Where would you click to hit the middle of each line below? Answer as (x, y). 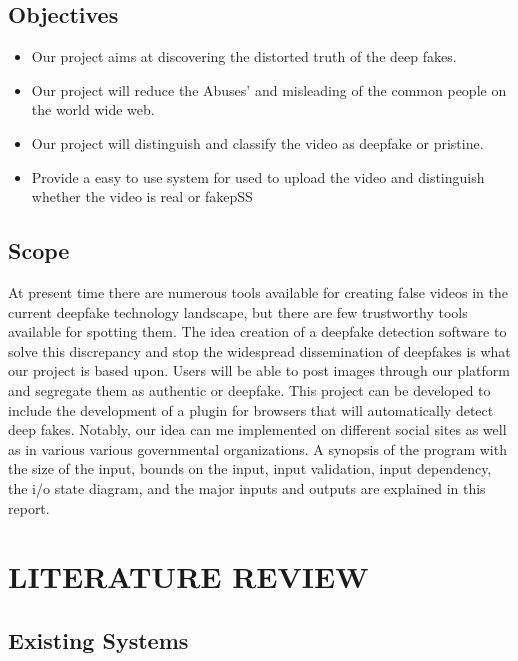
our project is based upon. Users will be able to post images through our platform (259, 370)
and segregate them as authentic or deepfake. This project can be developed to (249, 389)
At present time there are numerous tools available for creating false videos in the (258, 291)
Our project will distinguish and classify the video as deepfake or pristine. (257, 142)
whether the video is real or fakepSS (142, 196)
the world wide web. (93, 109)
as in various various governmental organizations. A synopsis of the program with (257, 448)
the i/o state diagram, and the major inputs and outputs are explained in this (247, 487)
